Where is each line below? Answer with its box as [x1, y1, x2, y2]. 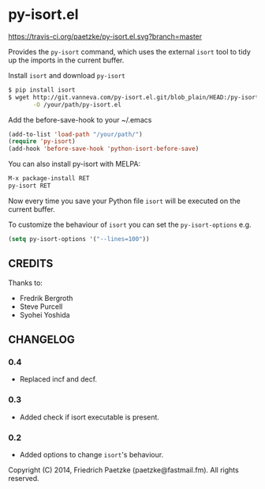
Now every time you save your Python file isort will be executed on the [8, 196, 241, 205]
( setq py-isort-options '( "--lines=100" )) [8, 235, 150, 243]
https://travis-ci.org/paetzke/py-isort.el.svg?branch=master [8, 32, 203, 41]
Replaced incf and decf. [19, 374, 97, 384]
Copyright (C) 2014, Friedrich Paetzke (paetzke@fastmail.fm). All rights [8, 465, 239, 475]
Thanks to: [8, 278, 43, 288]
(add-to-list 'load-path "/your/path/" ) [8, 130, 144, 138]
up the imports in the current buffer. [8, 55, 125, 65]
